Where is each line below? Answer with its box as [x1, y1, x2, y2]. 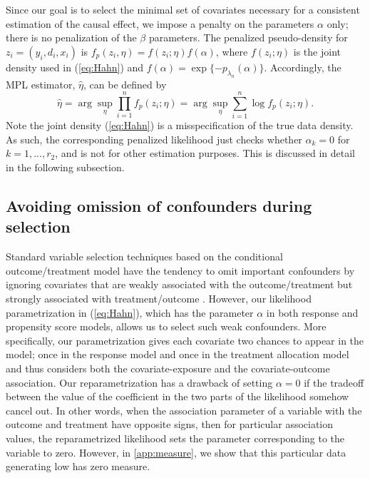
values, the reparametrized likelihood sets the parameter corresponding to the [6, 430, 345, 445]
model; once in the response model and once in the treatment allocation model [6, 347, 349, 362]
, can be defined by [83, 76, 167, 91]
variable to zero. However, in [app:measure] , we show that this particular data [6, 444, 346, 459]
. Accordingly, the [264, 59, 341, 74]
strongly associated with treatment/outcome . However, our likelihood [6, 291, 312, 305]
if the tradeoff [304, 375, 364, 390]
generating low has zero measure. [6, 459, 150, 474]
